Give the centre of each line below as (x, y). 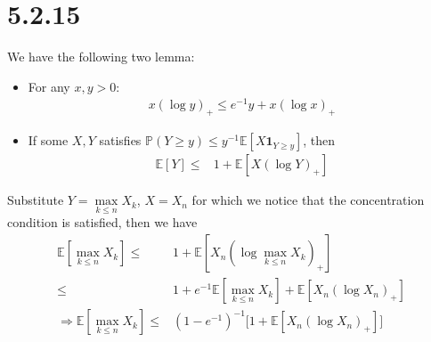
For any (49, 86)
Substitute (36, 200)
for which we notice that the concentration (308, 200)
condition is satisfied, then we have (102, 222)
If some (48, 140)
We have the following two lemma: (101, 57)
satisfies (120, 140)
